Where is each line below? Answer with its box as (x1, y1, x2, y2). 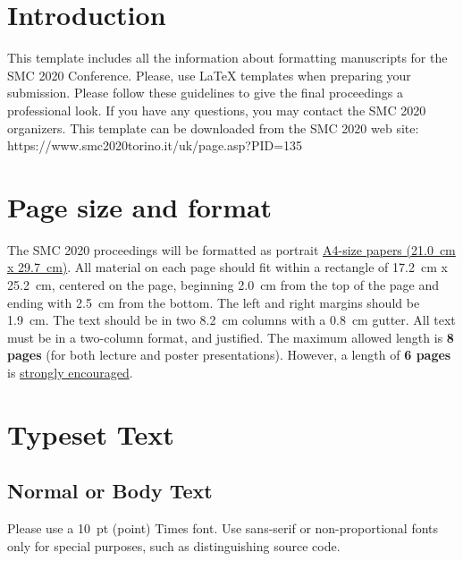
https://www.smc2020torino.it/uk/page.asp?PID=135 (7, 136, 303, 155)
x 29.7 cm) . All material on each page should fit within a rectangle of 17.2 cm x (7, 258, 448, 276)
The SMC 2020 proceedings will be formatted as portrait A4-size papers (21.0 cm (7, 240, 456, 259)
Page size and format (7, 188, 273, 225)
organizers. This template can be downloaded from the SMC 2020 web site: (7, 118, 419, 137)
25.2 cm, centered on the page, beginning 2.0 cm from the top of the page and (7, 276, 440, 293)
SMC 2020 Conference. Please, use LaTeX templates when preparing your (7, 65, 411, 84)
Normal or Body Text (7, 477, 213, 505)
